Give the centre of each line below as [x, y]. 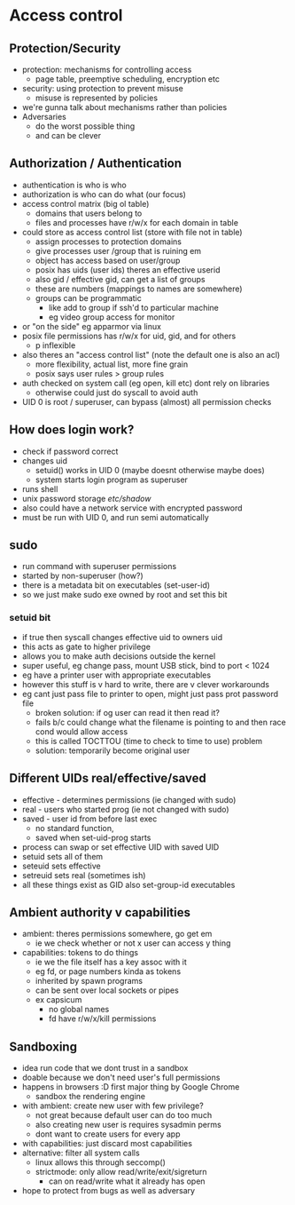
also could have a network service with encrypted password [132, 508]
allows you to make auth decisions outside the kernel [119, 656]
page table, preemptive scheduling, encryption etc [127, 79]
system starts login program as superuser [112, 480]
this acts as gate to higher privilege [86, 646]
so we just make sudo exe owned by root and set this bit [124, 595]
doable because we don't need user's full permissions [121, 1078]
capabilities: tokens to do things [80, 953]
